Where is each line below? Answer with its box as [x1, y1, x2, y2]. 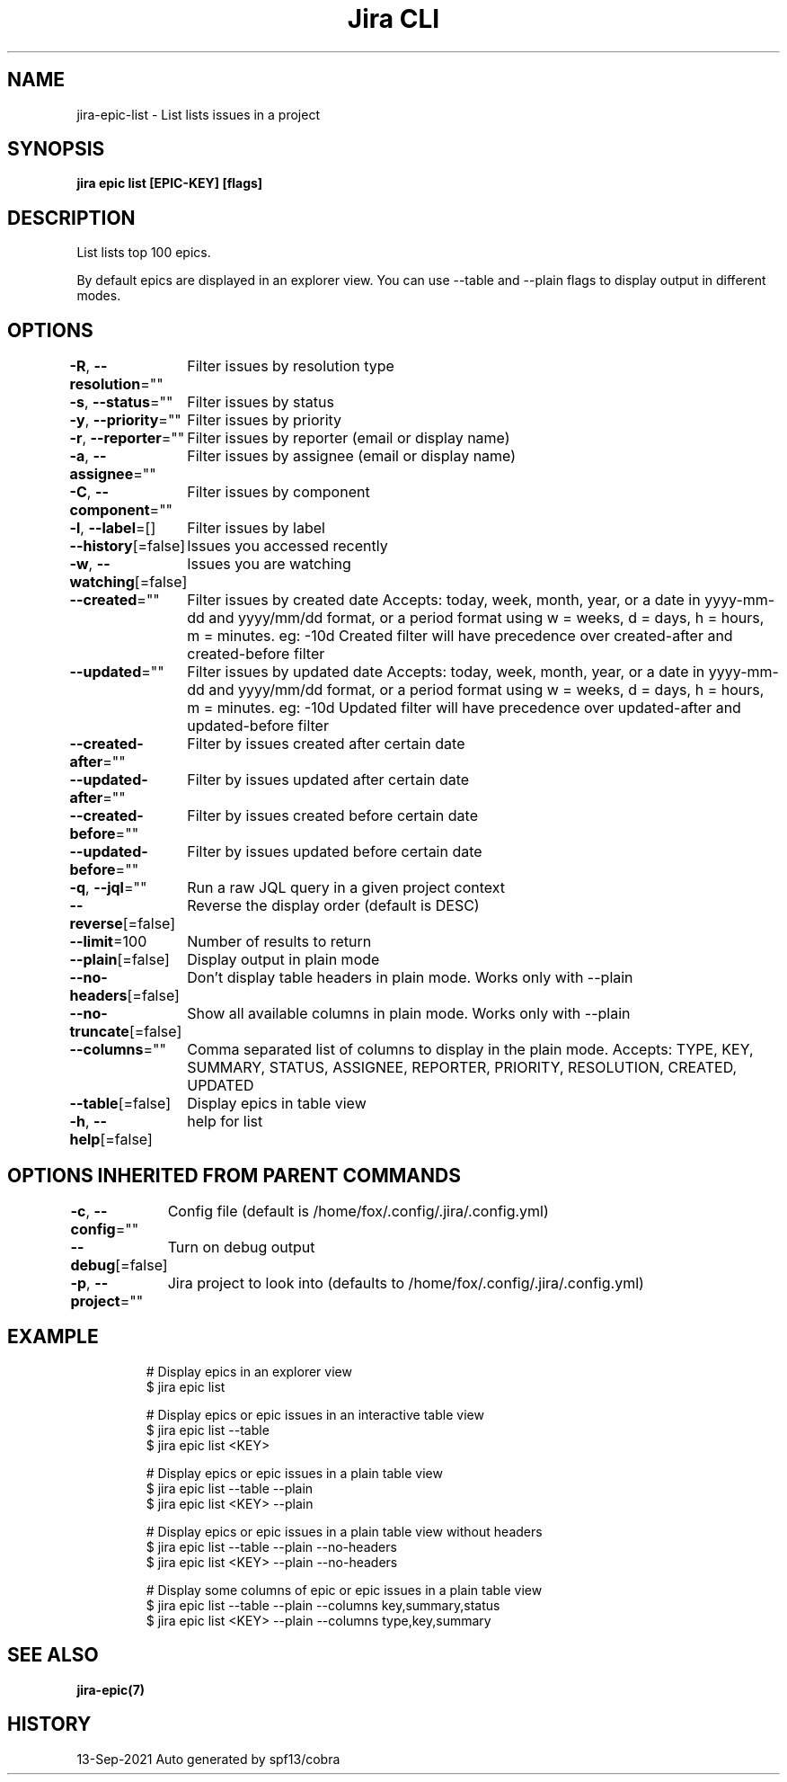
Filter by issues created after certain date [187, 735, 465, 753]
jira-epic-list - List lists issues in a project [76, 106, 320, 122]
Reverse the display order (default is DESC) [187, 896, 480, 915]
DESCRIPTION [7, 206, 136, 229]
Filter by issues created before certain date [187, 806, 478, 825]
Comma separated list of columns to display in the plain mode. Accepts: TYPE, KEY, [187, 1040, 754, 1059]
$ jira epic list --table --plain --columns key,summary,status [146, 1597, 500, 1613]
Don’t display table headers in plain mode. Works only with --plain [187, 968, 633, 987]
